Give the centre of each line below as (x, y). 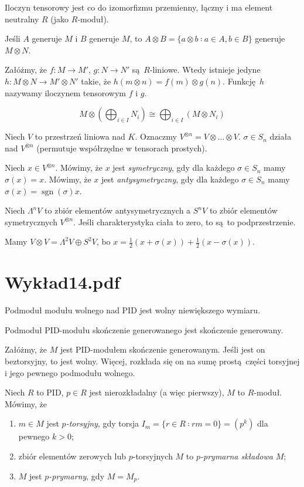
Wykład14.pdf (62, 282)
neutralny (22, 18)
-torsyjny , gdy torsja (102, 423)
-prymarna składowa (237, 456)
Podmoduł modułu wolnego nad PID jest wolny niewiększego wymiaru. (133, 310)
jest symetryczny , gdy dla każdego (174, 168)
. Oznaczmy (156, 136)
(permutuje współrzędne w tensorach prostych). (122, 148)
